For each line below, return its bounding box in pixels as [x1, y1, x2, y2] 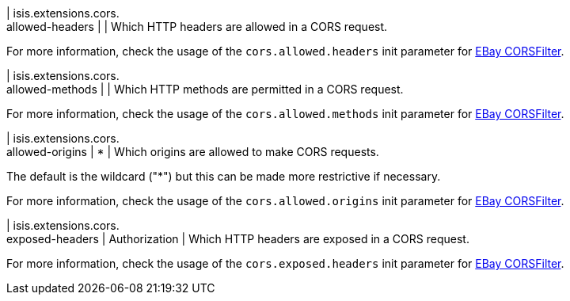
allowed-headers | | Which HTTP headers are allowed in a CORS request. [6, 20, 388, 33]
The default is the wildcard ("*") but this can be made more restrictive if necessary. [6, 170, 441, 183]
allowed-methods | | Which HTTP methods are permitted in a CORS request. [6, 82, 404, 96]
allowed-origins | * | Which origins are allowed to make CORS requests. [6, 145, 379, 158]
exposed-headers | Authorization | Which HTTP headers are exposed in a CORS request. [6, 232, 469, 246]
